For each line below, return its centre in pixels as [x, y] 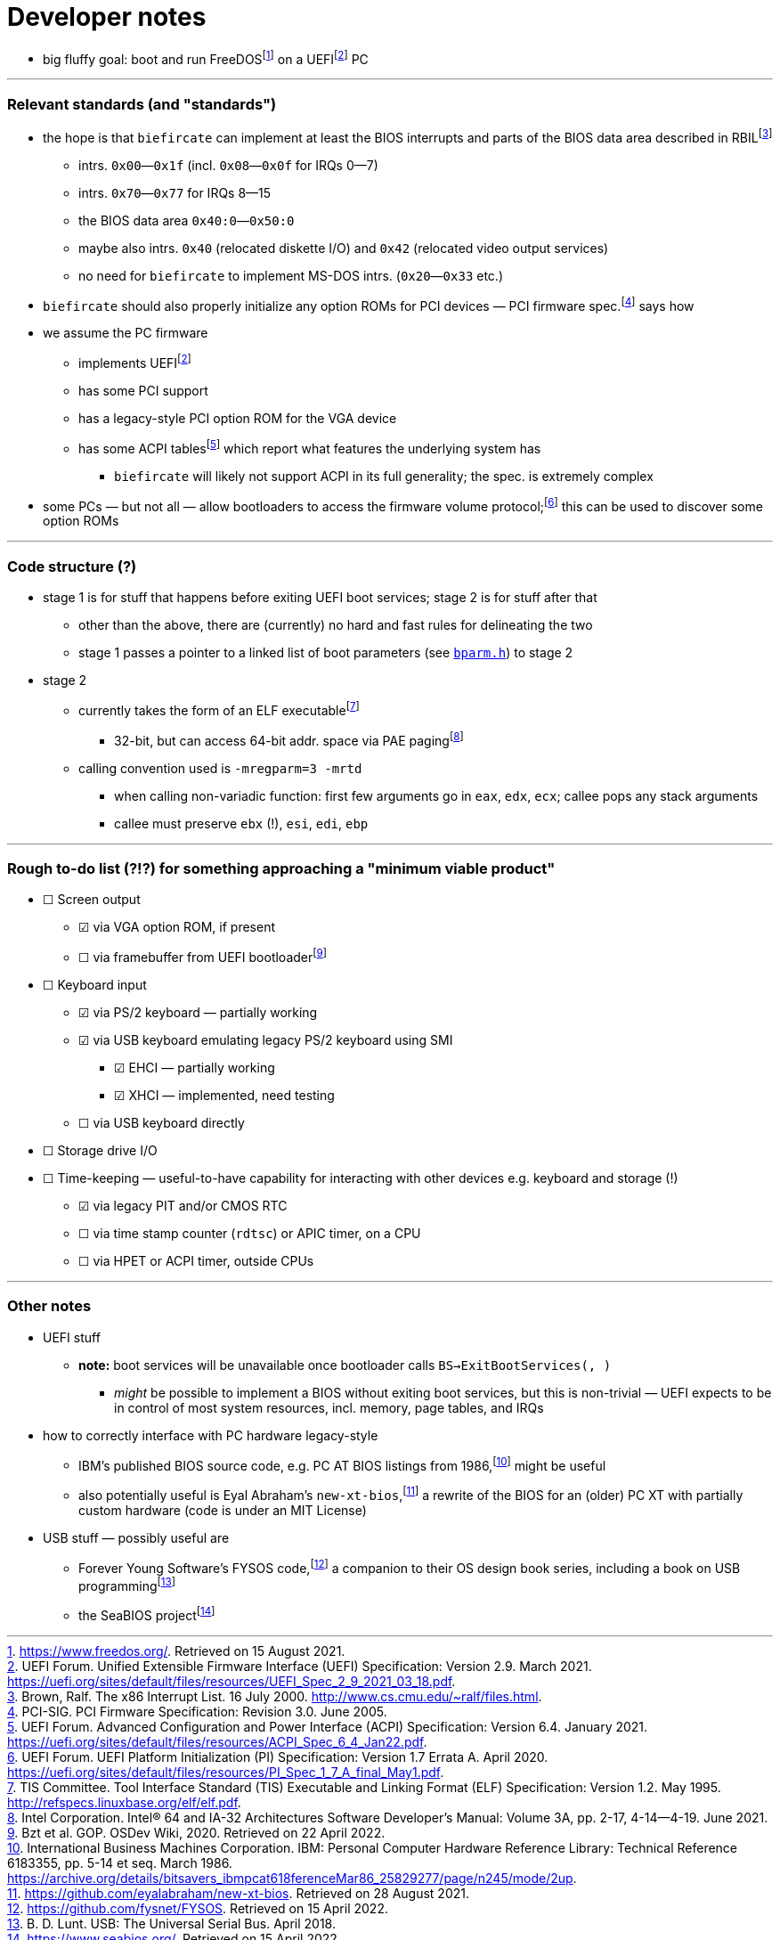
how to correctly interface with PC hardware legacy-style [211, 1435]
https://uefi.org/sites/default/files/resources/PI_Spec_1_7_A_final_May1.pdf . [226, 1772]
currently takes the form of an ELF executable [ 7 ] [219, 709]
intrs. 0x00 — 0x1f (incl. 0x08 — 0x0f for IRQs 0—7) [228, 165]
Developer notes [107, 17]
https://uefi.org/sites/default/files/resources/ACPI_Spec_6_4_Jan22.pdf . [217, 1741]
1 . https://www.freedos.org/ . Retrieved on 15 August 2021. [176, 1651]
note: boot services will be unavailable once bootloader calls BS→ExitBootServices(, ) [345, 1365]
